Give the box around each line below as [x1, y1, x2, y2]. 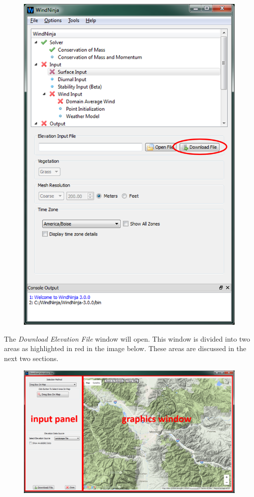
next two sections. [4, 353, 59, 363]
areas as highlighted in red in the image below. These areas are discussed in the [4, 343, 247, 354]
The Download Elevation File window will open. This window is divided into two [4, 333, 250, 344]
